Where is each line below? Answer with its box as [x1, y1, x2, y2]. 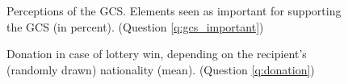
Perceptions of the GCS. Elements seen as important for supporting [6, 2, 342, 19]
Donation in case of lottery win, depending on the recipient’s [6, 45, 307, 62]
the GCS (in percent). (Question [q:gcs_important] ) [6, 18, 264, 35]
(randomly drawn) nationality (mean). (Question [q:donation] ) [6, 61, 315, 78]
